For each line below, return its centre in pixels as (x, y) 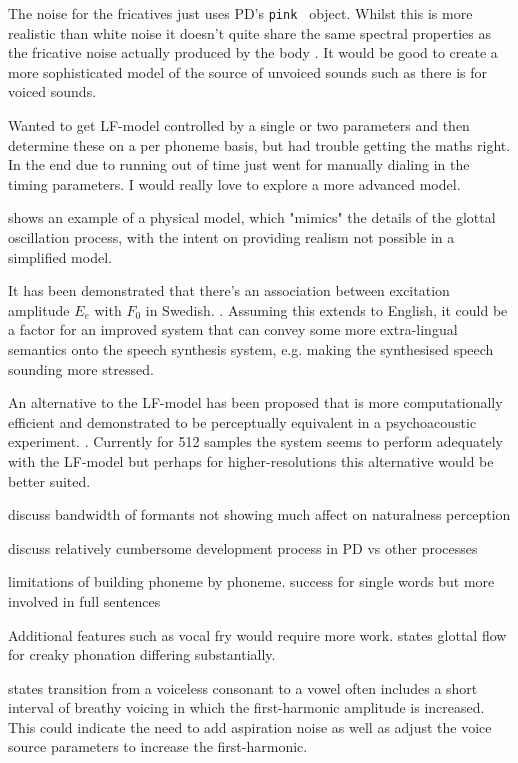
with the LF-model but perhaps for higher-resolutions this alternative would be (251, 460)
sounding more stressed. (81, 368)
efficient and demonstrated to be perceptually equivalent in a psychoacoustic (242, 421)
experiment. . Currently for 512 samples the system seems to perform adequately (255, 441)
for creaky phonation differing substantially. (142, 654)
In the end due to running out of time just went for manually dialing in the (239, 164)
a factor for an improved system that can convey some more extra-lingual (233, 329)
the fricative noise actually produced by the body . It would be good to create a (253, 52)
